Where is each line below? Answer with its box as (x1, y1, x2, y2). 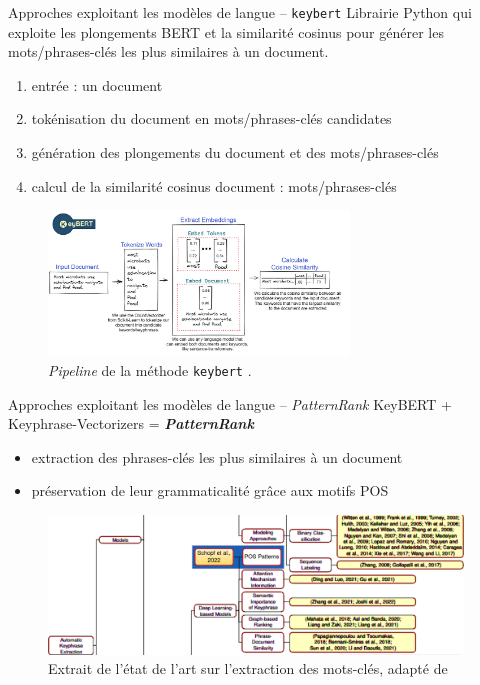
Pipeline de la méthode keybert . (48, 359, 252, 380)
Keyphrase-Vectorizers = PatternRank (8, 413, 254, 434)
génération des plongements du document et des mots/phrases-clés (31, 142, 439, 163)
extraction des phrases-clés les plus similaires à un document (31, 446, 403, 467)
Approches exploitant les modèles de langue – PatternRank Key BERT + (8, 393, 452, 414)
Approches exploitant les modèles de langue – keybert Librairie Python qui (8, 2, 472, 22)
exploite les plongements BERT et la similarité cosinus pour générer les (8, 21, 444, 42)
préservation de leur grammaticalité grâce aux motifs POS (31, 480, 389, 501)
